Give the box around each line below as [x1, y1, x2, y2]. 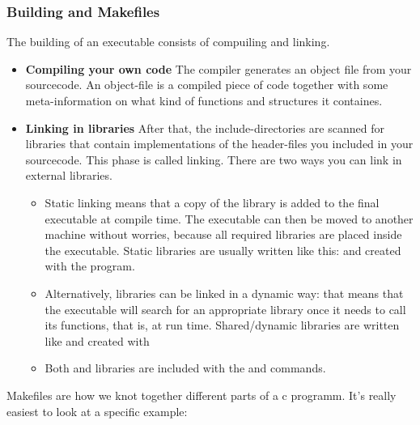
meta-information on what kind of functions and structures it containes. [25, 92, 383, 108]
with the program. [45, 257, 135, 274]
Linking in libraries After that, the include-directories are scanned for [25, 119, 384, 136]
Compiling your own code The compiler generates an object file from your [25, 60, 412, 77]
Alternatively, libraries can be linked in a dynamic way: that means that [45, 284, 404, 301]
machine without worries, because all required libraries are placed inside [45, 226, 402, 243]
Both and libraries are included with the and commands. [45, 359, 326, 376]
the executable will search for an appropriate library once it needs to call [45, 300, 406, 317]
